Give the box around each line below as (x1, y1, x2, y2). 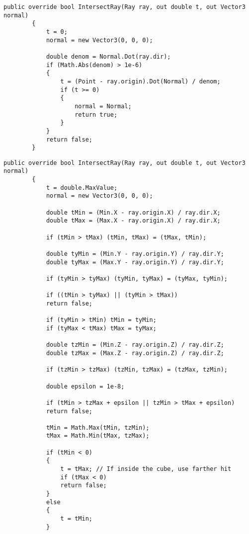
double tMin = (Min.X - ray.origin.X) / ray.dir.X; (46, 209, 221, 216)
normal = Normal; (75, 102, 132, 110)
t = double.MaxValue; (46, 184, 118, 191)
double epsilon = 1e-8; (46, 382, 125, 390)
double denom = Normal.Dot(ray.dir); (46, 53, 171, 60)
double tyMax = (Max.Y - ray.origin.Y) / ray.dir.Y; (46, 258, 224, 266)
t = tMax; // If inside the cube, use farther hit (60, 465, 232, 473)
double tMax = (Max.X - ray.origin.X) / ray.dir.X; (46, 217, 221, 225)
